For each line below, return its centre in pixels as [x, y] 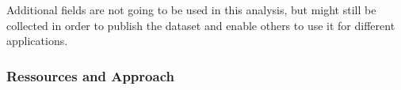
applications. [37, 41]
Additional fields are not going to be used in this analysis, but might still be [191, 9]
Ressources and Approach [90, 75]
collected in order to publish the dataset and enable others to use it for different [201, 25]
